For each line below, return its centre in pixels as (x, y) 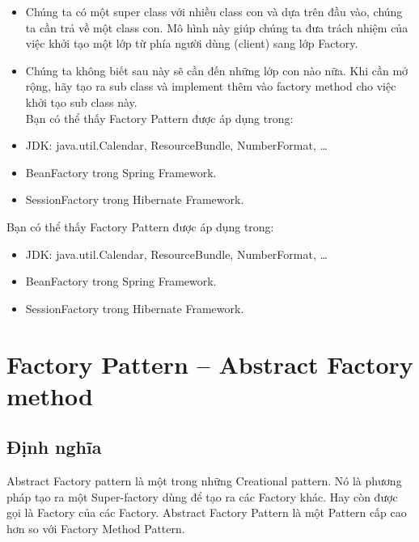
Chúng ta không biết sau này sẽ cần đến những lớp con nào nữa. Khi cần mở (217, 70)
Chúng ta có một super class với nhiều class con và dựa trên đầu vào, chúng (214, 11)
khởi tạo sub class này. (81, 102)
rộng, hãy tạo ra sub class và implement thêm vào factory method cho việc (211, 86)
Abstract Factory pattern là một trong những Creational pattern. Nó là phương (204, 481)
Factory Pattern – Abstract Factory (210, 364)
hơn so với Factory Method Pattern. (96, 528)
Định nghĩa (54, 447)
